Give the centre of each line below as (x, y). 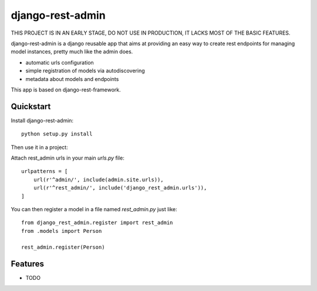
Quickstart (31, 106)
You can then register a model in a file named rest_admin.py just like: (94, 209)
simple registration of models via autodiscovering (85, 71)
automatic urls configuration (60, 62)
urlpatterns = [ (45, 171)
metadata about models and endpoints (72, 79)
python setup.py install (57, 134)
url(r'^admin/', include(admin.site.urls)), (98, 180)
